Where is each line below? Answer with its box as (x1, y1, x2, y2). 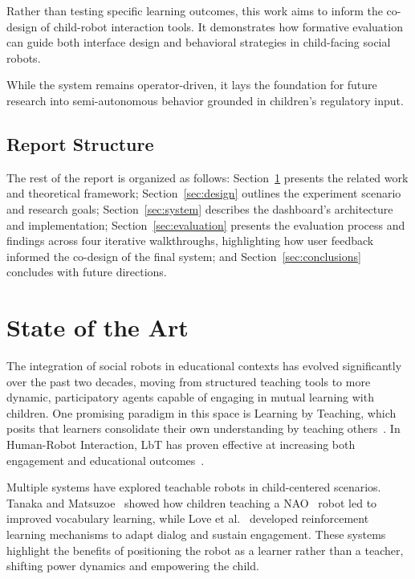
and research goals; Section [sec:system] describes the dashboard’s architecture (6, 200, 393, 217)
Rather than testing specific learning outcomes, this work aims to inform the (6, 2, 383, 18)
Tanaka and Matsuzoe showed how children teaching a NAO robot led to (6, 494, 377, 511)
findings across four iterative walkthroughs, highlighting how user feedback (6, 232, 374, 249)
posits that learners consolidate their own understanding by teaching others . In (6, 420, 401, 437)
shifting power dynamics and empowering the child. (6, 557, 259, 574)
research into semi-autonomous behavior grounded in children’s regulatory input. (6, 92, 404, 108)
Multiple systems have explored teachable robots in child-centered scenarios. (6, 479, 381, 495)
